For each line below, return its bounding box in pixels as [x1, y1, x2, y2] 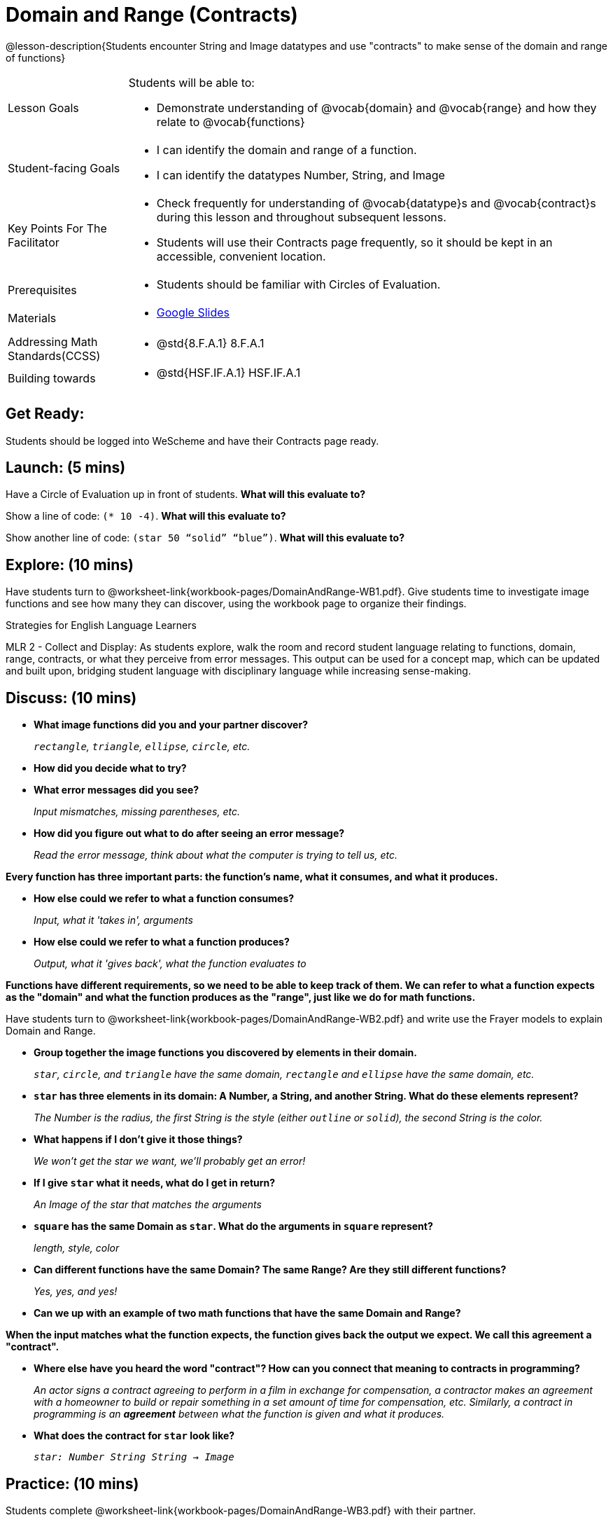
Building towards [8, 371, 96, 385]
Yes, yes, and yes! [34, 1285, 118, 1298]
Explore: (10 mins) [6, 555, 134, 574]
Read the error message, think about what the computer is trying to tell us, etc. [34, 849, 397, 862]
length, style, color [34, 1242, 120, 1254]
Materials [8, 310, 57, 325]
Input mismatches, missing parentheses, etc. [34, 805, 240, 818]
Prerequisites [8, 282, 77, 297]
